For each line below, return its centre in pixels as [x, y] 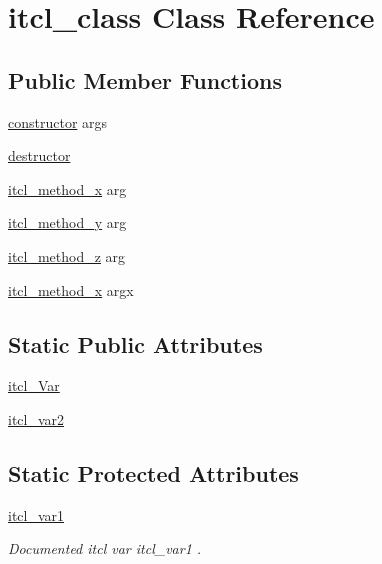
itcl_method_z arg [67, 255]
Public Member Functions [145, 79]
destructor [39, 155]
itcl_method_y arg [67, 222]
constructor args [58, 121]
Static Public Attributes [135, 343]
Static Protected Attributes [153, 472]
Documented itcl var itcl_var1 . [105, 548]
